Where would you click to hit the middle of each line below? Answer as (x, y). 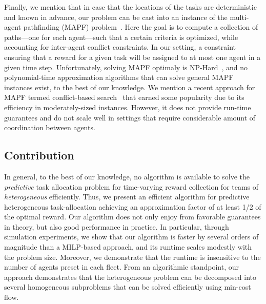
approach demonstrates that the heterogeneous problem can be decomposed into (130, 277)
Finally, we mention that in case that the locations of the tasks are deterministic (130, 7)
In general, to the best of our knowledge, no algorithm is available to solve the (127, 176)
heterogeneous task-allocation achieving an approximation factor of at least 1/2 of (133, 206)
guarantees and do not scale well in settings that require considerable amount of (130, 117)
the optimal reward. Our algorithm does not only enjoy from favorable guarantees (132, 217)
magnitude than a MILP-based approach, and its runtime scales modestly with (128, 247)
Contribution (39, 155)
